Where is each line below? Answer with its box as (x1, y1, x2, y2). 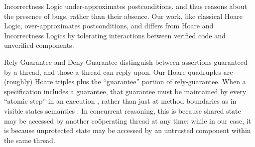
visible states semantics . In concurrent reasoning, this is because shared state (4, 105, 241, 116)
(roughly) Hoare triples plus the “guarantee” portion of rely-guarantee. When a (4, 76, 246, 87)
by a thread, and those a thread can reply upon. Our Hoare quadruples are (4, 66, 233, 77)
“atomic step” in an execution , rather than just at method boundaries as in (4, 96, 237, 106)
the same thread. (4, 135, 55, 145)
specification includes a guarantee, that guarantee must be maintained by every (4, 86, 247, 96)
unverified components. (4, 40, 74, 50)
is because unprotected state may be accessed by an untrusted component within (4, 125, 251, 136)
